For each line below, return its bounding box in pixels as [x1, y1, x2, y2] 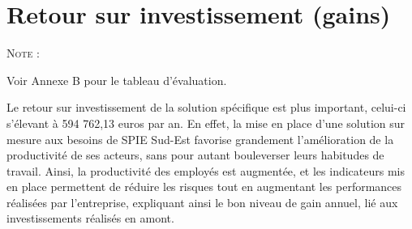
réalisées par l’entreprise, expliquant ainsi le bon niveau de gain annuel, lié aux [6, 193, 398, 210]
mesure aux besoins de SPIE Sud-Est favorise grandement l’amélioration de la [6, 130, 394, 147]
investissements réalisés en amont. [6, 210, 174, 227]
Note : [6, 45, 40, 61]
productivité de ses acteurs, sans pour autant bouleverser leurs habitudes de [6, 146, 384, 163]
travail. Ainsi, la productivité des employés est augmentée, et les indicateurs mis [6, 162, 405, 179]
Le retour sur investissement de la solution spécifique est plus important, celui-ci [6, 99, 406, 116]
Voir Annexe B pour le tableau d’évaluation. [6, 71, 227, 88]
